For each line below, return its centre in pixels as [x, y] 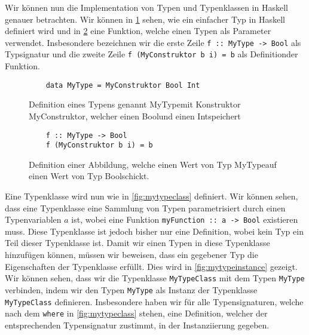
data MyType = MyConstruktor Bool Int [123, 85]
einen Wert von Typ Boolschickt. [89, 176]
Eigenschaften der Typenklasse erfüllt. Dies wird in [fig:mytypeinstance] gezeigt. [151, 266]
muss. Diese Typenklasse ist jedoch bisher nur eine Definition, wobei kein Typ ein [154, 231]
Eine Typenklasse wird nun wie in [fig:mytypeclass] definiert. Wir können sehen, [152, 196]
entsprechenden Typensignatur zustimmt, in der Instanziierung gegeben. [137, 325]
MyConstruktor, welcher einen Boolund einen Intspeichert [135, 116]
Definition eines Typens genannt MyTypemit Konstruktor [135, 104]
